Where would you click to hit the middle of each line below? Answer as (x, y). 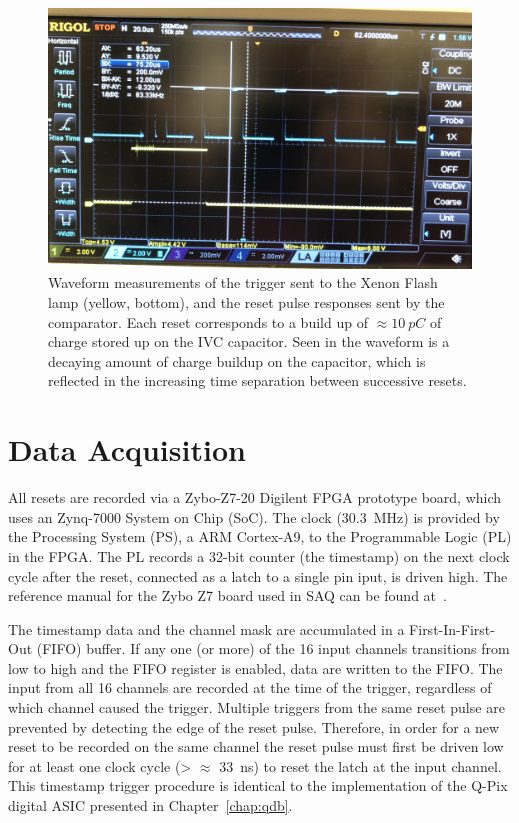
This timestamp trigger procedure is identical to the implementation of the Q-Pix (258, 785)
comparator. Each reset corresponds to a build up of (208, 321)
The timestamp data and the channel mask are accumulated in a (206, 628)
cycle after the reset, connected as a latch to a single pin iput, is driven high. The (258, 575)
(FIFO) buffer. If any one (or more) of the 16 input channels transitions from (273, 648)
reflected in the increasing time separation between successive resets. (257, 380)
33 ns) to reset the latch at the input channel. (360, 765)
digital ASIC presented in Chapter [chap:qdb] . (150, 805)
